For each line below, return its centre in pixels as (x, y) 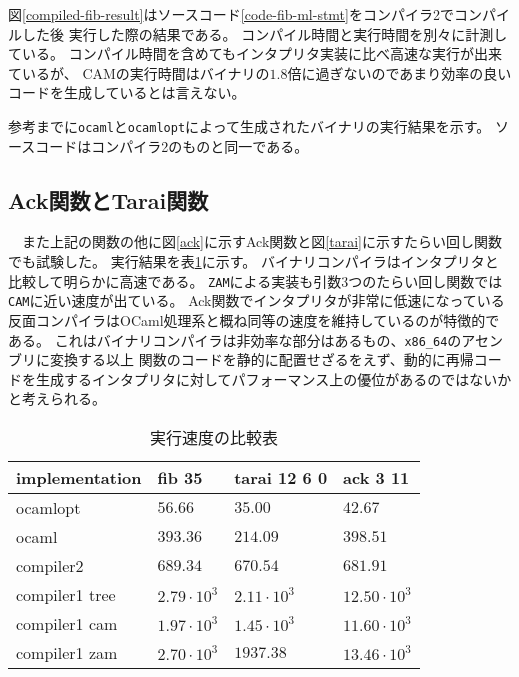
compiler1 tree (66, 594)
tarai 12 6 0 (281, 477)
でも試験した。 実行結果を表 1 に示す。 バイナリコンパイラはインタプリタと (253, 261)
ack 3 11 (376, 477)
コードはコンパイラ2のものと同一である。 (172, 145)
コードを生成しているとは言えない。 (127, 92)
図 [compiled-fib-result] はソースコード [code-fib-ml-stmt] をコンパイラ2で (231, 14)
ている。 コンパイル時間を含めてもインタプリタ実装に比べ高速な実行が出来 (255, 53)
